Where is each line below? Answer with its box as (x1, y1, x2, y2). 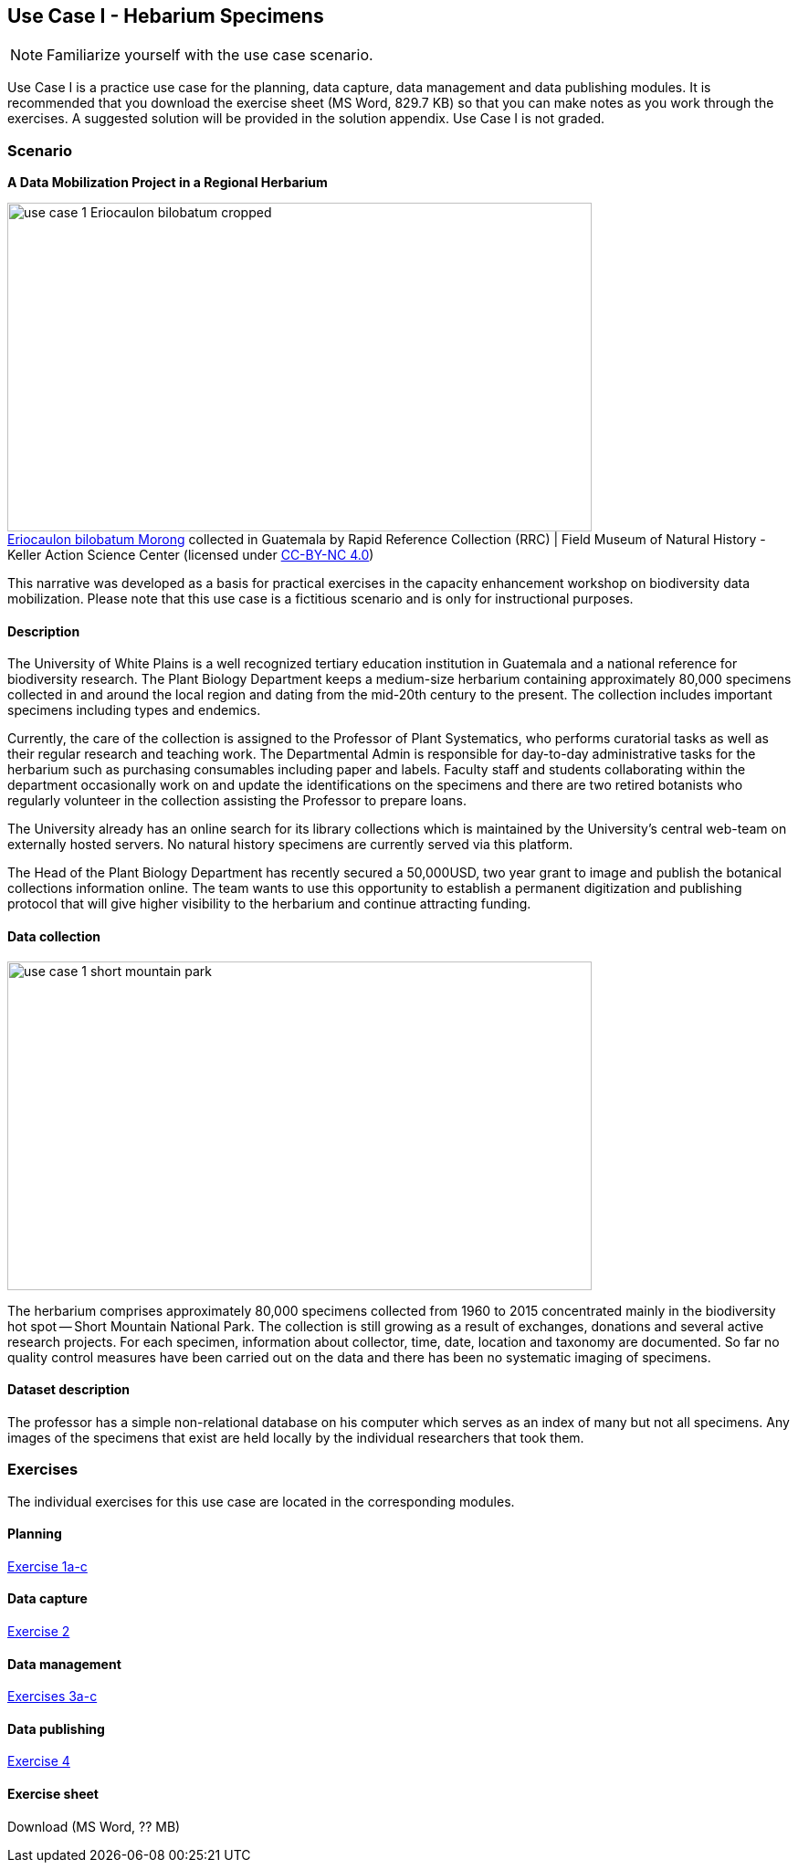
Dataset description (7, 1381, 131, 1398)
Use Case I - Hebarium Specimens (7, 5, 324, 27)
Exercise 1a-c (7, 1558, 88, 1574)
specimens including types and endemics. (7, 702, 261, 719)
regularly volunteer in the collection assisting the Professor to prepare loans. (7, 793, 467, 809)
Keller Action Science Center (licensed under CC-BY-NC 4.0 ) (7, 547, 374, 563)
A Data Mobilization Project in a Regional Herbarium (7, 174, 328, 191)
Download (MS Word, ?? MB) (7, 1818, 181, 1834)
